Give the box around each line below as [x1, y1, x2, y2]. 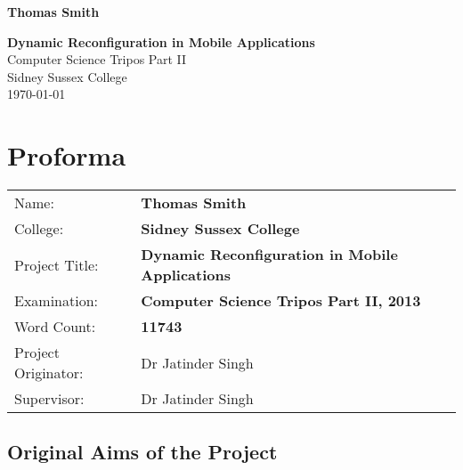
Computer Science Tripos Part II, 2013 [141, 290, 421, 312]
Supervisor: [14, 388, 85, 409]
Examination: [14, 290, 99, 312]
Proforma [7, 137, 126, 174]
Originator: [14, 362, 84, 384]
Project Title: [14, 254, 99, 275]
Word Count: [14, 316, 96, 337]
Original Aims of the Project [7, 438, 278, 466]
